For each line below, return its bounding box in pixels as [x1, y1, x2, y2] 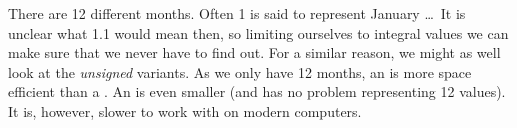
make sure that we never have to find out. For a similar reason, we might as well [8, 42, 501, 63]
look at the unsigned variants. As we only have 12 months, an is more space [8, 61, 472, 82]
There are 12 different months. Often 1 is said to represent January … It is [8, 3, 466, 23]
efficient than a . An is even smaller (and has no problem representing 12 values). [8, 81, 506, 102]
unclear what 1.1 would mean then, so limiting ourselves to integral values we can [8, 22, 509, 43]
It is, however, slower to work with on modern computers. [8, 100, 362, 121]
